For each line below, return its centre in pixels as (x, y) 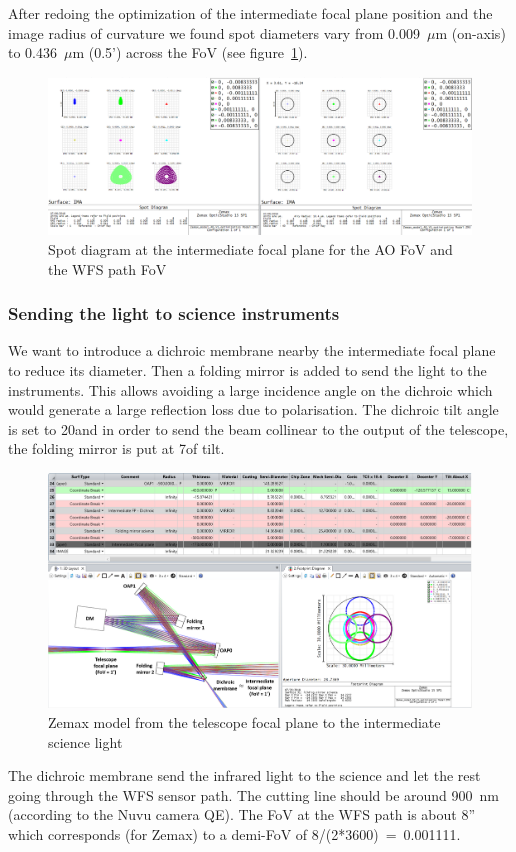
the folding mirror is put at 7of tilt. (116, 448)
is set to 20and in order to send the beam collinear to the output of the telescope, (258, 428)
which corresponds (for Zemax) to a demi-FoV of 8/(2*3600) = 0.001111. (234, 833)
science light (85, 741)
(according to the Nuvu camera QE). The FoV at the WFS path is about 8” (242, 814)
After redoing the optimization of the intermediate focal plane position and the (250, 13)
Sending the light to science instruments (174, 313)
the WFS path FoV (107, 268)
